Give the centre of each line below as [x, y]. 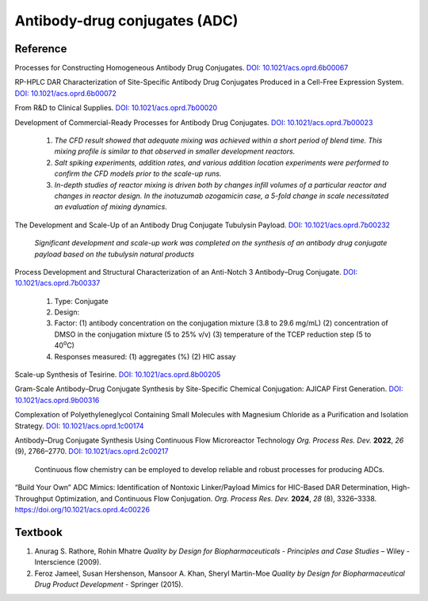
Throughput [34, 498]
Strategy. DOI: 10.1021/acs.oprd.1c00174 [79, 426]
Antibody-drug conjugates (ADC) [126, 21]
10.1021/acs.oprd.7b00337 [57, 283]
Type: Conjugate [81, 301]
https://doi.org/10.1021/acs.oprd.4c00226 [82, 509]
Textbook [38, 532]
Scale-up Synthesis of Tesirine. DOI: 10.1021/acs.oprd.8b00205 [118, 375]
